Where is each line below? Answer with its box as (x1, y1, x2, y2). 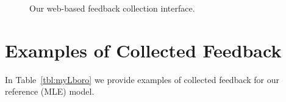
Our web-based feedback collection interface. (29, 2, 195, 14)
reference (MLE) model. (5, 85, 95, 98)
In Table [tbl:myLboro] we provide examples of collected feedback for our (5, 73, 279, 86)
